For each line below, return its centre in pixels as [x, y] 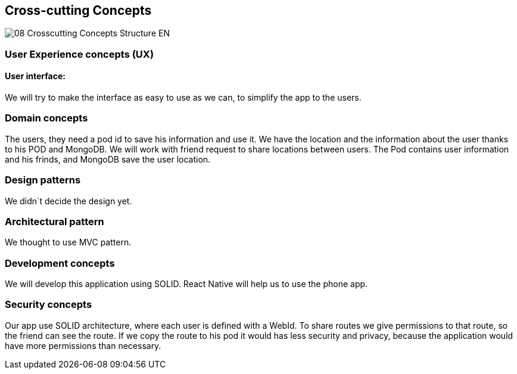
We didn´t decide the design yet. [68, 201]
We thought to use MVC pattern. [68, 242]
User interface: [35, 76]
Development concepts [60, 263]
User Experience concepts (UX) [80, 54]
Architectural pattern [54, 221]
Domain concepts [46, 118]
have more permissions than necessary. [83, 345]
